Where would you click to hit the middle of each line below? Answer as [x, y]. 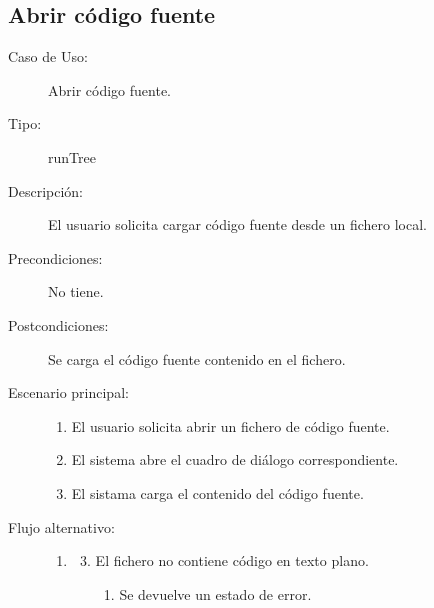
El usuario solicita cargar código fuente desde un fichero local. [237, 224]
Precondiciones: [55, 257]
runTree [72, 156]
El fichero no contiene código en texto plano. [232, 560]
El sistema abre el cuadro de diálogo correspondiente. [235, 459]
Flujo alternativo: [61, 526]
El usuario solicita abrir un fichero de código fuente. [230, 425]
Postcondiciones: [58, 324]
